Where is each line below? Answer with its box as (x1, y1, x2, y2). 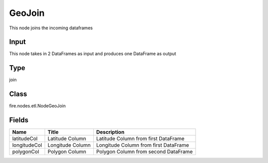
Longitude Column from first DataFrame (96, 142, 190, 149)
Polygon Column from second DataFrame (96, 148, 193, 155)
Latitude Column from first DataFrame (96, 135, 185, 142)
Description (96, 129, 125, 136)
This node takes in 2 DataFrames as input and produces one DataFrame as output (9, 51, 176, 57)
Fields (9, 116, 29, 124)
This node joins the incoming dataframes (9, 25, 93, 31)
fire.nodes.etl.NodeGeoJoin (9, 103, 66, 109)
